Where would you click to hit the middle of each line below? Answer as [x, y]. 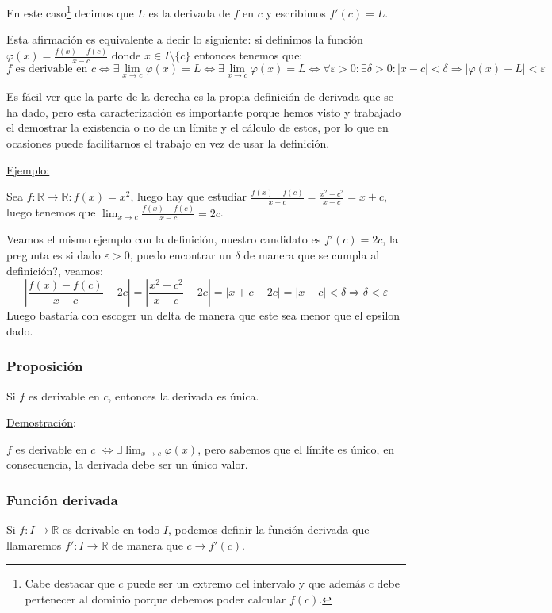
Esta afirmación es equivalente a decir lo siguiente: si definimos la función [185, 39]
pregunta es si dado [54, 255]
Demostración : [41, 422]
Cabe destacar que [70, 583]
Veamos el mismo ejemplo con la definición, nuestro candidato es [164, 239]
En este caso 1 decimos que [70, 11]
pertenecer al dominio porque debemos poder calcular [155, 599]
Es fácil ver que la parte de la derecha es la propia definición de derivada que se [200, 96]
